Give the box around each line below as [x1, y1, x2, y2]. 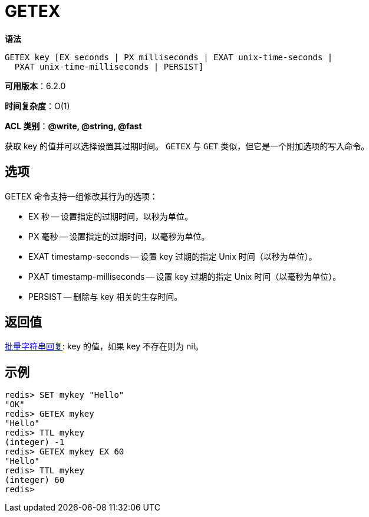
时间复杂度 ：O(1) [5, 100, 70, 111]
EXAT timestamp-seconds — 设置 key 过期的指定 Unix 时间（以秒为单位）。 [28, 251, 317, 261]
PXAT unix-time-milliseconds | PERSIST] [14, 61, 204, 71]
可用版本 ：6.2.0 [5, 80, 66, 91]
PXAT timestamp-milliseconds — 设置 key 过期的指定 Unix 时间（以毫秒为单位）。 [28, 271, 341, 282]
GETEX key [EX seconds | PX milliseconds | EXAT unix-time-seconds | [5, 52, 333, 62]
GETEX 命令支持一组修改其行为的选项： [5, 191, 158, 201]
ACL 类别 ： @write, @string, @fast [5, 120, 142, 131]
